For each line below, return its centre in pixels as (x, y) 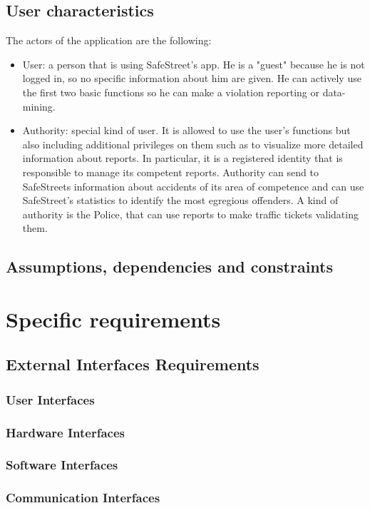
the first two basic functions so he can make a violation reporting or (171, 92)
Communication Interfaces (83, 498)
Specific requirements (113, 319)
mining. (39, 106)
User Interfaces (50, 399)
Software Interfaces (62, 465)
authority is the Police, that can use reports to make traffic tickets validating (190, 214)
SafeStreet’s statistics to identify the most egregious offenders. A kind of (180, 200)
